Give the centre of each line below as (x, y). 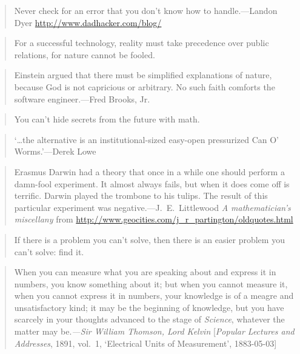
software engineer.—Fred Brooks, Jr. (82, 99)
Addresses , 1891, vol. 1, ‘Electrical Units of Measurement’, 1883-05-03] (145, 343)
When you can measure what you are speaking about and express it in (145, 272)
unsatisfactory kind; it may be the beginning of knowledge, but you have (149, 307)
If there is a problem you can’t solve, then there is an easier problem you (149, 239)
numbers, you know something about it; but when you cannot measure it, (151, 283)
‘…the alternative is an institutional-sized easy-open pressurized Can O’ (146, 139)
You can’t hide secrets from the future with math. (107, 119)
